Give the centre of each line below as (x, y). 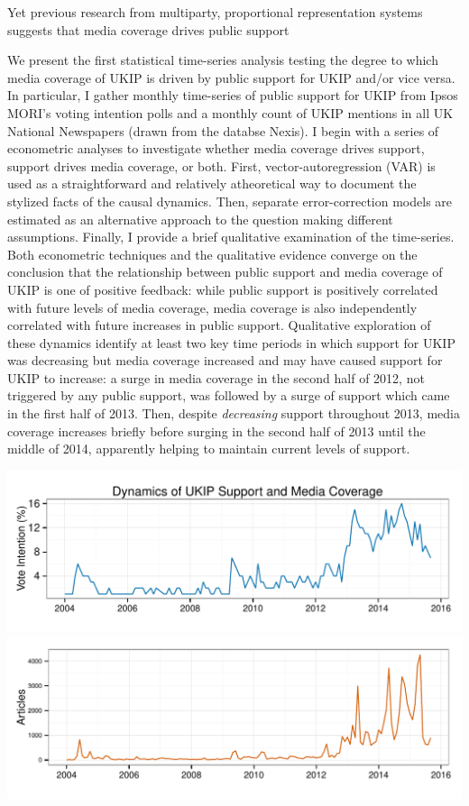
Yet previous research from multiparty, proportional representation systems (215, 12)
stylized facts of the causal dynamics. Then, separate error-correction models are (230, 201)
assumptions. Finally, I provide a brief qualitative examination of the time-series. (231, 237)
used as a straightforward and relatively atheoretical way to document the (212, 183)
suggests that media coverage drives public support (148, 29)
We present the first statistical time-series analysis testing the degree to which (223, 60)
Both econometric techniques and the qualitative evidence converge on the (212, 254)
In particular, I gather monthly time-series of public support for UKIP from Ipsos (233, 95)
